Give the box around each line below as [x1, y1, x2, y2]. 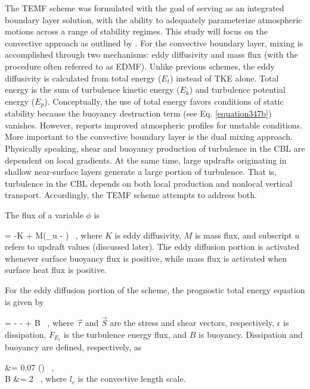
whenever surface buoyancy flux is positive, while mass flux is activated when [5, 252, 287, 264]
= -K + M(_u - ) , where [5, 228, 103, 241]
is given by [5, 295, 44, 308]
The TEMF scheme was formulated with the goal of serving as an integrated [5, 2, 284, 14]
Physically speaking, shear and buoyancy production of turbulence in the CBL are [5, 142, 305, 154]
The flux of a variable [5, 208, 83, 221]
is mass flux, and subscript [194, 228, 292, 241]
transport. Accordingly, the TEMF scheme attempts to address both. [5, 189, 257, 201]
